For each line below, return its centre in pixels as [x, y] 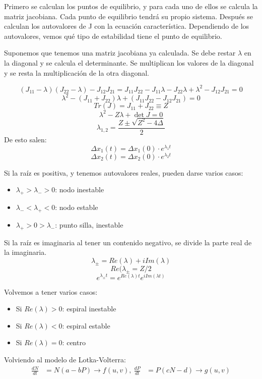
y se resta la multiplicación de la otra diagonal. [77, 72]
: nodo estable [77, 207]
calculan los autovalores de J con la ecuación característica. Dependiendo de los [127, 26]
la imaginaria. [25, 252]
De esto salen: [25, 139]
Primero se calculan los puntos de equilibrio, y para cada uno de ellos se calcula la [131, 6]
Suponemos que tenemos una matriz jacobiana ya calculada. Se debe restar [120, 53]
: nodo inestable [80, 189]
